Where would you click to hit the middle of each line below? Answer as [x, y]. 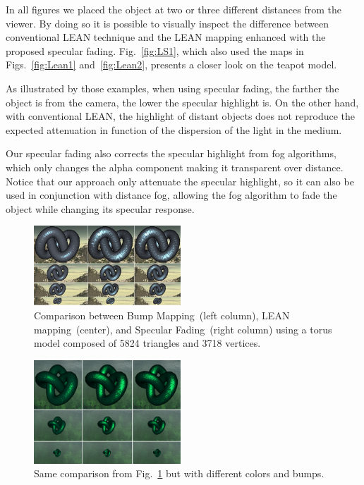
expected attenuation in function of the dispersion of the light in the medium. [174, 129]
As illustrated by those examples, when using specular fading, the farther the [172, 88]
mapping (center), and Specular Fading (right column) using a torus [183, 329]
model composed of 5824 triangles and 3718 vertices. [147, 343]
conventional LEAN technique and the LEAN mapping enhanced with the [166, 37]
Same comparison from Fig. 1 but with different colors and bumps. [179, 473]
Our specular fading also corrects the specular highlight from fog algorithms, [171, 153]
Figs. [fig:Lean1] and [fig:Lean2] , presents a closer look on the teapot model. [171, 65]
